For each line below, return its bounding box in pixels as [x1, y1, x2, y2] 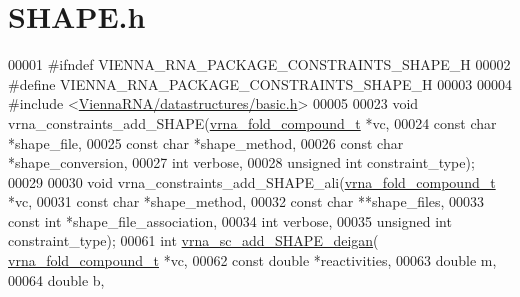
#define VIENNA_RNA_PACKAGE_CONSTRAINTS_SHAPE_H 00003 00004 [8, 73, 512, 94]
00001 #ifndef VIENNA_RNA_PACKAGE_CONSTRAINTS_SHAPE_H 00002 [8, 54, 511, 75]
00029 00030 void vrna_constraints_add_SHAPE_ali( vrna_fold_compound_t [8, 171, 496, 192]
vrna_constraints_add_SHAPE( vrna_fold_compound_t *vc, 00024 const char [8, 112, 497, 133]
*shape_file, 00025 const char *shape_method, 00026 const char [8, 132, 404, 153]
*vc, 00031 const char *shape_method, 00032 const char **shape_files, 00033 [8, 191, 485, 212]
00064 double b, [8, 269, 105, 290]
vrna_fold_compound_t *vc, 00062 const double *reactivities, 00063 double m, [8, 250, 497, 271]
